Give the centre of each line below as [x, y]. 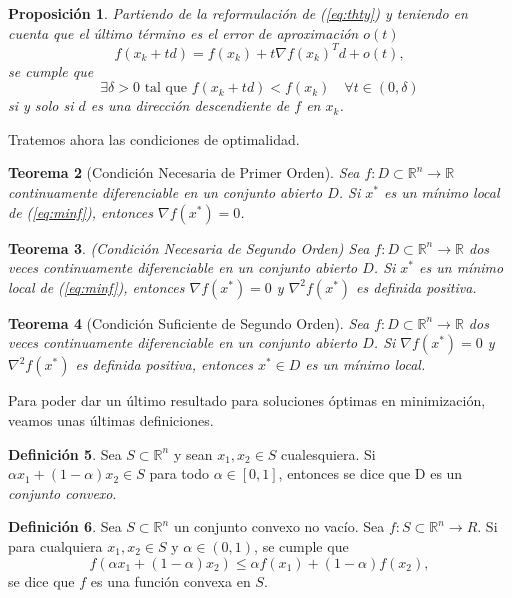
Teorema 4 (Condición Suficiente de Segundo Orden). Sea [189, 322]
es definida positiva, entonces [164, 364]
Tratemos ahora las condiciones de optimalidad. [154, 138]
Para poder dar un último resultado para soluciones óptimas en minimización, [247, 400]
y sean [193, 453]
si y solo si [41, 105]
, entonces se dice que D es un [370, 473]
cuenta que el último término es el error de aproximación [183, 32]
